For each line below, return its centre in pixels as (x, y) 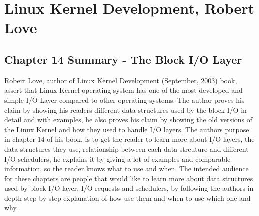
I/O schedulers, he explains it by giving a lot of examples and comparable (117, 159)
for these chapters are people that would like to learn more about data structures (129, 178)
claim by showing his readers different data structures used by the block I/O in (125, 110)
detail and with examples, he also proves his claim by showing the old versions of (128, 120)
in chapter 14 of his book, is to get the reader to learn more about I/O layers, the (129, 139)
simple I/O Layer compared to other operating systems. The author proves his (124, 100)
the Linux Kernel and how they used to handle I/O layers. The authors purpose (127, 129)
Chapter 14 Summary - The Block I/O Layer (123, 59)
